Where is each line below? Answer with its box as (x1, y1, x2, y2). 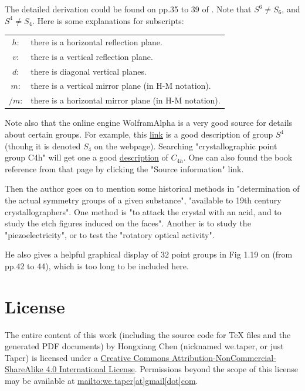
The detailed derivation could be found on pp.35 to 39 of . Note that (5, 3, 252, 15)
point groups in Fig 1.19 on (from (171, 248, 293, 260)
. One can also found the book (183, 151, 293, 163)
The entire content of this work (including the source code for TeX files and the (5, 328, 291, 340)
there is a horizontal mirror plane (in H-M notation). (30, 94, 221, 106)
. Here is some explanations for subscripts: (32, 14, 184, 26)
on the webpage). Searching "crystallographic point (94, 139, 277, 152)
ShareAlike (5, 363, 43, 375)
